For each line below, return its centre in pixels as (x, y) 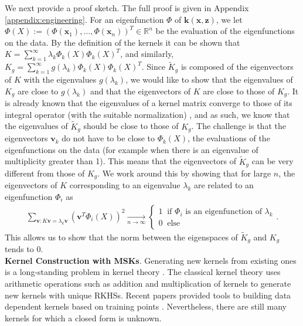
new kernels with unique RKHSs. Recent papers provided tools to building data (148, 295)
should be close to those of (131, 126)
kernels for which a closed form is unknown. (83, 317)
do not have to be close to (108, 138)
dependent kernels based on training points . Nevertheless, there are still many (146, 306)
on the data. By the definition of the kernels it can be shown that (122, 42)
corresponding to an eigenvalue (125, 185)
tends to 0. (24, 249)
